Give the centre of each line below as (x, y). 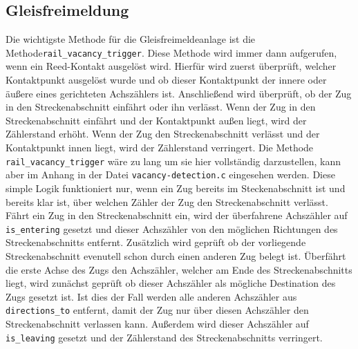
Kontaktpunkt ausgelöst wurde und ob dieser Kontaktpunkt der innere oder (166, 80)
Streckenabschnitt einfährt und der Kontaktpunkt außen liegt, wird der (156, 120)
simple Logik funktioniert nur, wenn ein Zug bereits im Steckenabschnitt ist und (176, 188)
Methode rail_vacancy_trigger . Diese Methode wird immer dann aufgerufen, (171, 52)
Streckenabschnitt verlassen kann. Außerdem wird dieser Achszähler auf (157, 323)
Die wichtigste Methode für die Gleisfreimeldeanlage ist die (131, 39)
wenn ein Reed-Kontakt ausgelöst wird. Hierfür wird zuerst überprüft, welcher (171, 66)
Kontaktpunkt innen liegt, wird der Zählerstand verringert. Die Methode (160, 148)
